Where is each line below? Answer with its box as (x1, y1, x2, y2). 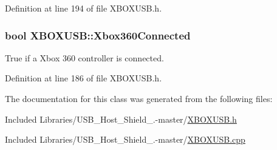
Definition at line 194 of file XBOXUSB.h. (5, 2, 162, 14)
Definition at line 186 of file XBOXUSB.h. (5, 72, 162, 84)
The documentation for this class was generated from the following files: (5, 92, 273, 104)
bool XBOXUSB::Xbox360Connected (5, 27, 191, 43)
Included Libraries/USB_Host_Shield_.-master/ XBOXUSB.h (5, 112, 237, 125)
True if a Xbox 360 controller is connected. (5, 51, 164, 64)
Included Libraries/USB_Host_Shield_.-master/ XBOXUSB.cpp (5, 133, 245, 146)
